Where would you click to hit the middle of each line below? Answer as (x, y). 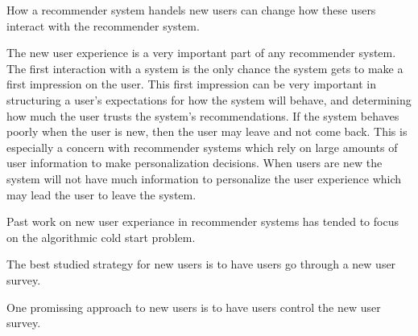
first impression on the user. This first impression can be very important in (192, 84)
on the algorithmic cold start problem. (101, 237)
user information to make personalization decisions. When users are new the (195, 163)
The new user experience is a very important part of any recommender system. (201, 53)
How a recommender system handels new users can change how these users (191, 10)
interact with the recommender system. (103, 25)
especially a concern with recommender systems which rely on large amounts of (202, 147)
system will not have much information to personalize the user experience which (204, 178)
